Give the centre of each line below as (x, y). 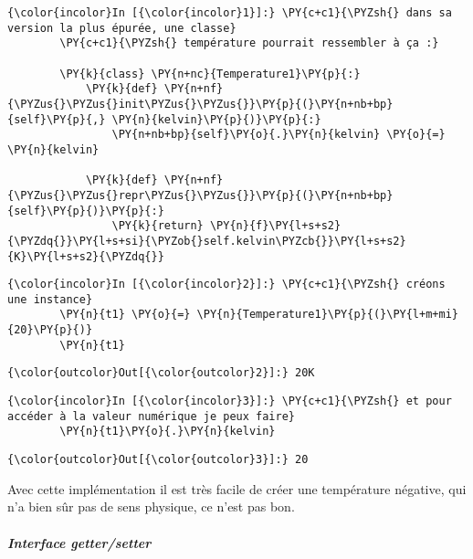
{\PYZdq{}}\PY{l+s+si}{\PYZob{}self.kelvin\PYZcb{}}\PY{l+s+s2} (207, 241)
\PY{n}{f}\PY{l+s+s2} (275, 226)
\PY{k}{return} (158, 226)
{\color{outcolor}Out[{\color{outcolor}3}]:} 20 (158, 460)
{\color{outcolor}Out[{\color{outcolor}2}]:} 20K (161, 373)
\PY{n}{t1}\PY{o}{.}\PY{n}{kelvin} (168, 432)
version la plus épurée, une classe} (122, 28)
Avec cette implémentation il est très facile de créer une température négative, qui (237, 488)
